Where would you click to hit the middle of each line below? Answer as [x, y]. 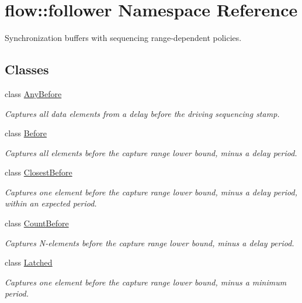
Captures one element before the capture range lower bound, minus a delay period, [151, 192]
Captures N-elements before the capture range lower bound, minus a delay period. [150, 242]
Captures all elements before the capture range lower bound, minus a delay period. [151, 152]
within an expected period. [51, 203]
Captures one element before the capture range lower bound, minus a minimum [146, 282]
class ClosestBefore [39, 172]
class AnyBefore [33, 93]
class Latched [29, 262]
